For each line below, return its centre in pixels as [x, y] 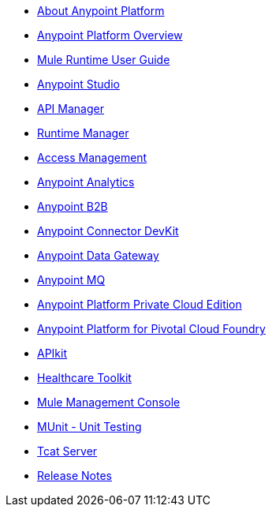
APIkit [52, 353]
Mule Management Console [109, 402]
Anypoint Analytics [86, 182]
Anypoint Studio [78, 84]
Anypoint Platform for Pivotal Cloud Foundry [151, 329]
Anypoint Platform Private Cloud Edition [140, 304]
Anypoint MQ [71, 280]
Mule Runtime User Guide [104, 60]
